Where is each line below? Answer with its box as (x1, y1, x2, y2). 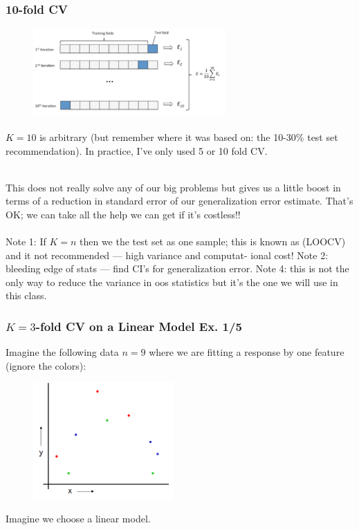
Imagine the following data (6, 345, 119, 359)
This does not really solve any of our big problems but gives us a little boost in (6, 180, 341, 194)
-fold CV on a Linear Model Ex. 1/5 (35, 317, 242, 334)
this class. (6, 288, 47, 303)
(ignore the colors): (6, 358, 86, 372)
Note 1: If (6, 234, 46, 249)
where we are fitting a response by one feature (149, 345, 344, 359)
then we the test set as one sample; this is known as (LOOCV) (80, 234, 346, 249)
